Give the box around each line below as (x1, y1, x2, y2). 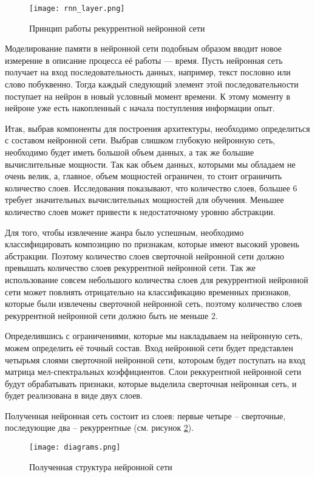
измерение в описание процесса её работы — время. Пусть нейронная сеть (5, 53, 283, 66)
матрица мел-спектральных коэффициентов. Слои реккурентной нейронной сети (5, 365, 302, 378)
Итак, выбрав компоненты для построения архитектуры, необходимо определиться (5, 122, 310, 134)
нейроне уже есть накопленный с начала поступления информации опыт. (5, 101, 275, 114)
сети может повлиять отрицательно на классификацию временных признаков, (5, 285, 291, 298)
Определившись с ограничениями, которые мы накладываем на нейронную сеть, (5, 329, 303, 342)
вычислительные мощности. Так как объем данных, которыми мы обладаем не (5, 157, 296, 170)
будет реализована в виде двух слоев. (5, 389, 143, 402)
